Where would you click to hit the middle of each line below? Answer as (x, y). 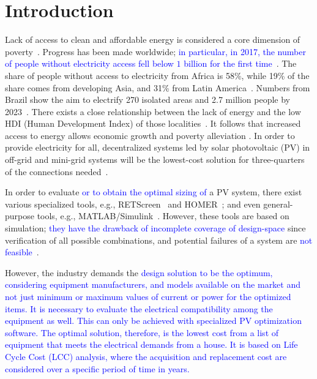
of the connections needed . (57, 171)
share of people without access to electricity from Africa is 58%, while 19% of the (157, 75)
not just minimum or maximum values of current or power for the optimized (148, 296)
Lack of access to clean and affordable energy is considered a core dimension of (153, 39)
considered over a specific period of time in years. (97, 368)
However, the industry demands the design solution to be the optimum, (139, 272)
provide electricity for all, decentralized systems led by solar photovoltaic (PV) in (158, 147)
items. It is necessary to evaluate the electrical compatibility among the (139, 308)
